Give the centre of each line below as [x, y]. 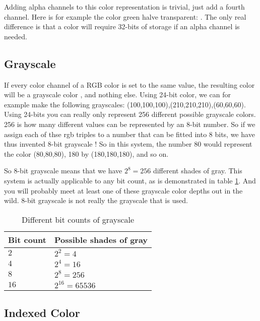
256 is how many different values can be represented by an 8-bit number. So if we [130, 124]
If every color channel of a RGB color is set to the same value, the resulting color [129, 84]
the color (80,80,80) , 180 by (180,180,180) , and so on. [86, 153]
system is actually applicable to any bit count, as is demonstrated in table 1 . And [130, 180]
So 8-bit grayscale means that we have [63, 171]
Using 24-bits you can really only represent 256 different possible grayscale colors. [130, 114]
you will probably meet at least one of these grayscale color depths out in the [123, 190]
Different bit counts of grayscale [78, 219]
